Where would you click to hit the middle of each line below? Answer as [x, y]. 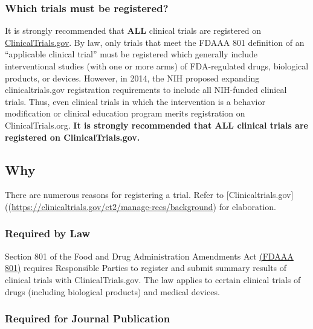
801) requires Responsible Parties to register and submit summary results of [146, 268]
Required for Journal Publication [88, 318]
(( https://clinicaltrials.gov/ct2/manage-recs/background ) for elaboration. [140, 206]
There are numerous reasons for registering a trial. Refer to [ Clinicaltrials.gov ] [149, 195]
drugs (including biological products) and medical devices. [112, 291]
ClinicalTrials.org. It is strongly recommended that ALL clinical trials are [156, 125]
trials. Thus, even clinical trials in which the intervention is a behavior [135, 101]
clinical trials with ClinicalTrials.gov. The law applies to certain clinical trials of [153, 279]
